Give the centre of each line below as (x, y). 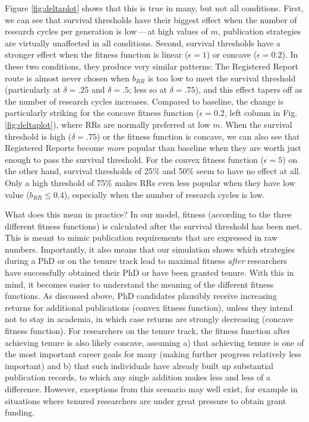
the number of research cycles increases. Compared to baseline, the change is (144, 101)
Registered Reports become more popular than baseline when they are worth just (153, 148)
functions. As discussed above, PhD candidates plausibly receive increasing (141, 296)
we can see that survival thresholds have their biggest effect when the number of (151, 19)
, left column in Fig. (261, 113)
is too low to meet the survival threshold (222, 78)
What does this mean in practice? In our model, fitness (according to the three (149, 214)
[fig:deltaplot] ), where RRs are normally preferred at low (108, 124)
